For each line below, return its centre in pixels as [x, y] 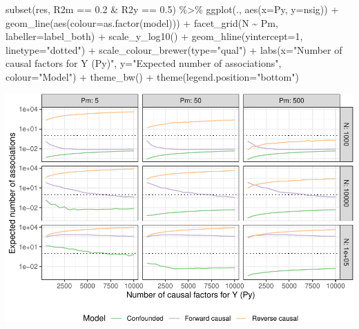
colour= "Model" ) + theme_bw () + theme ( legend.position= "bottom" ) [152, 76]
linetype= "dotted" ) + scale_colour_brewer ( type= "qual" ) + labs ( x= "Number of [174, 49]
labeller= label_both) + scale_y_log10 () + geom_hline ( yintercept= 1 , [154, 36]
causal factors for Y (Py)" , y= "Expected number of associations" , [144, 63]
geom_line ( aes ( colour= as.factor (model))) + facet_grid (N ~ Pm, [142, 22]
